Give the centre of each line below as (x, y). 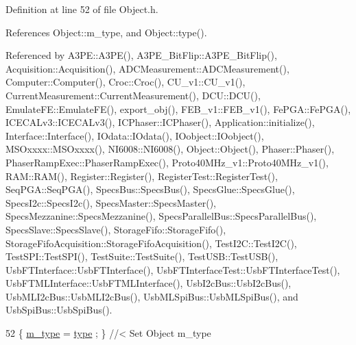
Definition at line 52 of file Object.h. (82, 9)
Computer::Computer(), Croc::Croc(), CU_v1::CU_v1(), (126, 82)
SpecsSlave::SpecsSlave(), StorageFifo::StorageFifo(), (116, 229)
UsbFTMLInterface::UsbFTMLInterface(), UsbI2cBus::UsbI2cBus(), (149, 283)
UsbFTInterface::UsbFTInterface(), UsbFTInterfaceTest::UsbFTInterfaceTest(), (173, 269)
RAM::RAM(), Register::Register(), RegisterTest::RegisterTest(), (142, 176)
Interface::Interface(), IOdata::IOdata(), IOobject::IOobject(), (135, 135)
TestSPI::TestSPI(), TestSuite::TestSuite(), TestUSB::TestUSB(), (142, 256)
